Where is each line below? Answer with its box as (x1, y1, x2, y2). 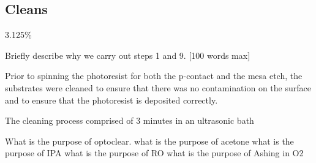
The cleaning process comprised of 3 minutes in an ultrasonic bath (5, 114, 254, 127)
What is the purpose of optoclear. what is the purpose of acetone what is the (5, 134, 294, 147)
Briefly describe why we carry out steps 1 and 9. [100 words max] (5, 48, 250, 61)
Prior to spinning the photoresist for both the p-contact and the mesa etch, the (5, 69, 303, 82)
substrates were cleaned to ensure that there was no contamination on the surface (5, 81, 311, 94)
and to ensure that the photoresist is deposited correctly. (5, 93, 218, 106)
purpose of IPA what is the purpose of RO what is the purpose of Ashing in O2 (5, 146, 304, 159)
